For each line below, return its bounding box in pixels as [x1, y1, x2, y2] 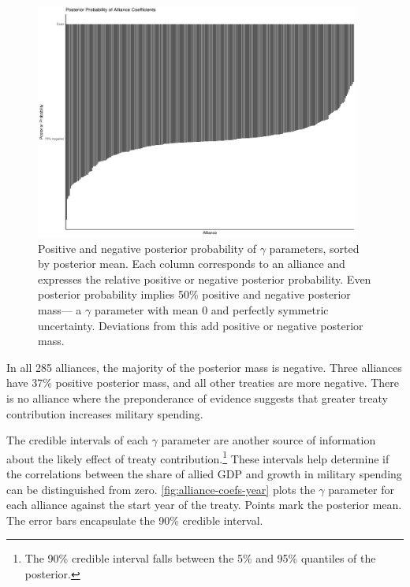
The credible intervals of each [6, 432, 148, 448]
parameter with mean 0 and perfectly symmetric [94, 302, 329, 318]
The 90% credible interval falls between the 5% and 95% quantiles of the [24, 550, 376, 567]
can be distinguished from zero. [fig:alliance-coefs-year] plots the [6, 481, 315, 497]
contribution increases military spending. [6, 405, 203, 422]
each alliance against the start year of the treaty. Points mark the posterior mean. [6, 496, 402, 513]
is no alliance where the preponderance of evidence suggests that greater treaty [6, 389, 388, 406]
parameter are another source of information [161, 432, 376, 448]
